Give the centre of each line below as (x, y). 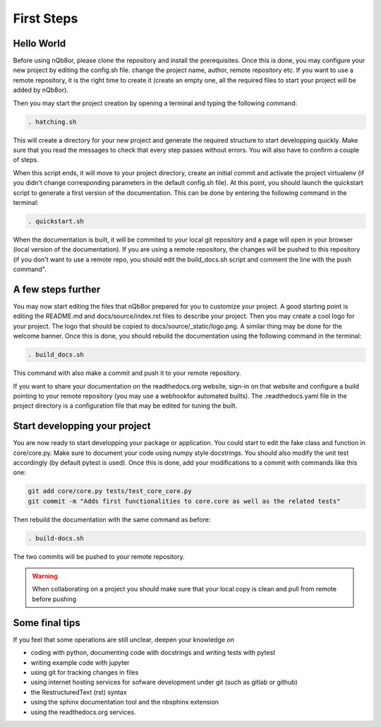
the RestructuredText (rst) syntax (79, 692)
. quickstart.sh (56, 221)
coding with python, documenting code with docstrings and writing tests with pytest (153, 653)
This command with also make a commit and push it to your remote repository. (127, 373)
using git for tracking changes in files (85, 672)
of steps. (26, 160)
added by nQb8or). (41, 90)
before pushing (54, 599)
